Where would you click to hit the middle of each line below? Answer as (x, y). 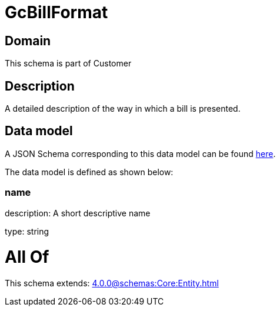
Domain (28, 41)
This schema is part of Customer (68, 63)
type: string (27, 231)
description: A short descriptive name (78, 213)
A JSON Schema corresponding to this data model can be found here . (140, 153)
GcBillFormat (56, 12)
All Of (27, 257)
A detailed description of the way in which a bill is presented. (123, 109)
